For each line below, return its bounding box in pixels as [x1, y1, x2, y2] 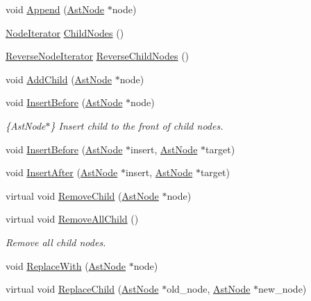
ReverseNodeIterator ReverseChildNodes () [6, 49, 190, 63]
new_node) [258, 282, 307, 296]
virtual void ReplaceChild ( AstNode [6, 282, 159, 296]
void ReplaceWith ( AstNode [6, 258, 126, 273]
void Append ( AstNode [6, 2, 105, 16]
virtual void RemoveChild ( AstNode [6, 188, 159, 203]
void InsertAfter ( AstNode [6, 165, 118, 180]
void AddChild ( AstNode [6, 71, 112, 86]
